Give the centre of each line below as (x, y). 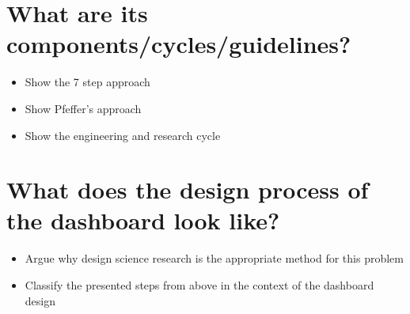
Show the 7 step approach (87, 82)
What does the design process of (188, 189)
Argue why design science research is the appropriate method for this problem (214, 258)
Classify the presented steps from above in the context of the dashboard (199, 285)
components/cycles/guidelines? (179, 44)
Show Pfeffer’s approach (83, 108)
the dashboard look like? (143, 220)
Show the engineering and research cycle (123, 135)
